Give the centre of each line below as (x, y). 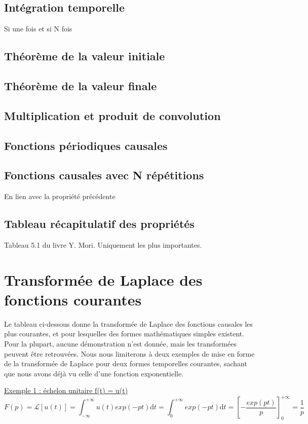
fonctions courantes (73, 299)
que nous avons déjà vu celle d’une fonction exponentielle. (94, 373)
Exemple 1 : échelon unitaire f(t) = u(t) (66, 390)
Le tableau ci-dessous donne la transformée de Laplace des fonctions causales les (129, 323)
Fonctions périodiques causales (86, 145)
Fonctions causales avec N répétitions (104, 175)
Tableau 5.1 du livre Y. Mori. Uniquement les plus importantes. (103, 244)
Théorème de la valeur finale (81, 85)
